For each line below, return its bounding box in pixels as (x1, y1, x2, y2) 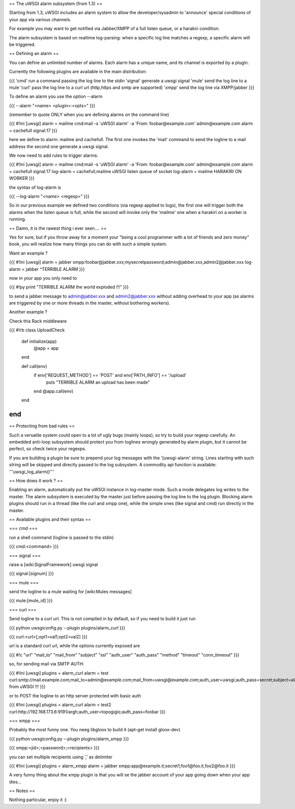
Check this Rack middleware (9, 318, 67, 324)
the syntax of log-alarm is (9, 184, 61, 190)
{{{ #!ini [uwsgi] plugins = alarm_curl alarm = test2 (9, 702, 112, 708)
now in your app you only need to (9, 275, 77, 281)
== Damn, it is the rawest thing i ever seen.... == (9, 225, 107, 231)
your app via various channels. (9, 16, 71, 22)
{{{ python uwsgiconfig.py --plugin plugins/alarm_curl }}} (9, 625, 125, 630)
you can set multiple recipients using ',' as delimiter (9, 754, 113, 760)
